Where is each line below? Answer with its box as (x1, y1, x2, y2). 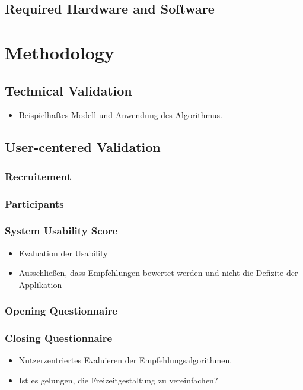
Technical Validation (5, 81, 132, 99)
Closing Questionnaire (5, 331, 113, 345)
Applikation (18, 278, 62, 290)
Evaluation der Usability (18, 246, 108, 259)
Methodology (5, 40, 114, 64)
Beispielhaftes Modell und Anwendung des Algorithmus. (18, 109, 222, 121)
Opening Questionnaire (5, 303, 117, 318)
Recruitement (5, 169, 71, 183)
